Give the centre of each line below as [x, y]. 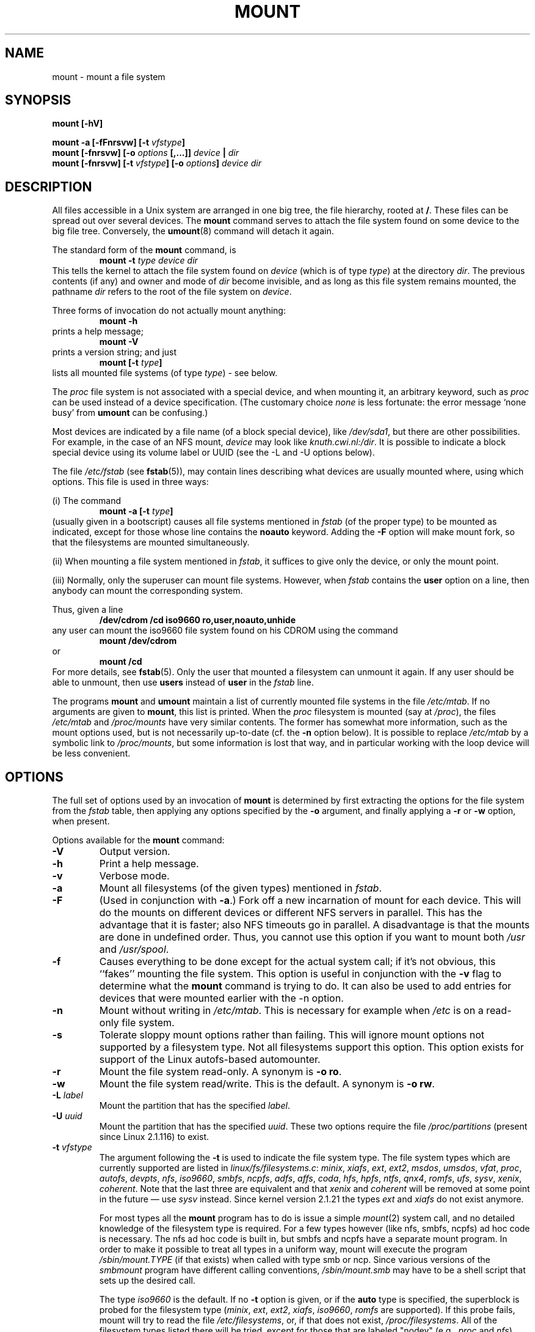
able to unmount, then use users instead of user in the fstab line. [183, 683]
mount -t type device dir [148, 261]
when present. [81, 821]
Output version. [135, 852]
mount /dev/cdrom [138, 641]
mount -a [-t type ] [136, 511]
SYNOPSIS [38, 100]
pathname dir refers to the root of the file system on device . [172, 292]
